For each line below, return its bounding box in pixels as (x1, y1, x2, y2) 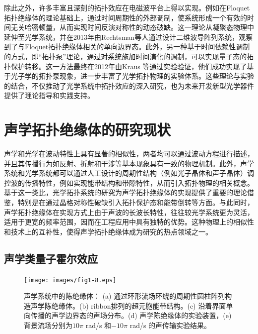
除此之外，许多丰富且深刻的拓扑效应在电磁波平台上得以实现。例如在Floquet (4, 2, 250, 12)
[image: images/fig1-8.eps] (24, 276, 117, 284)
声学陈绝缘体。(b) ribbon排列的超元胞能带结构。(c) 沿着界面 (30, 300, 226, 311)
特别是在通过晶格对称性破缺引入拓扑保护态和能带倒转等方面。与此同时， (17, 197, 254, 208)
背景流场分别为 (24, 320, 72, 331)
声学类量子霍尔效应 (4, 250, 98, 266)
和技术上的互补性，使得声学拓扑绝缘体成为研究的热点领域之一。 (4, 226, 212, 236)
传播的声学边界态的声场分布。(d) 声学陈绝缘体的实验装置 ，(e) (30, 310, 232, 321)
